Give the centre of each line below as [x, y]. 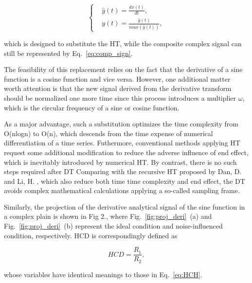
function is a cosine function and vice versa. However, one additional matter [117, 79]
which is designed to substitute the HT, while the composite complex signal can [123, 43]
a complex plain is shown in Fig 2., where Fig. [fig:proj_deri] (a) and [108, 216]
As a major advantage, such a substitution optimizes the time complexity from [121, 124]
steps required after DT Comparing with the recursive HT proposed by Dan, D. [123, 171]
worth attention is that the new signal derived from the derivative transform [118, 88]
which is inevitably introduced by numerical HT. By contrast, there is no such [120, 162]
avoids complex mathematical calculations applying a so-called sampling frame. [122, 190]
